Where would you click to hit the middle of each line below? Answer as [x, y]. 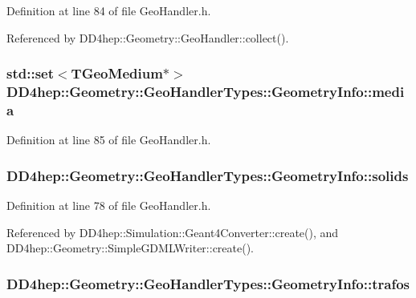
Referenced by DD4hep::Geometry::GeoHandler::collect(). [148, 37]
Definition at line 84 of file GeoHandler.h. [109, 10]
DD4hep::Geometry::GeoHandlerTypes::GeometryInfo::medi [206, 92]
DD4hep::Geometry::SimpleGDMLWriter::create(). [131, 248]
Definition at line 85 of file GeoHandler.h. [109, 140]
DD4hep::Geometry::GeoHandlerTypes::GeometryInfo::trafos [208, 283]
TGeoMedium [117, 73]
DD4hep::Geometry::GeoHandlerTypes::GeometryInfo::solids [208, 175]
